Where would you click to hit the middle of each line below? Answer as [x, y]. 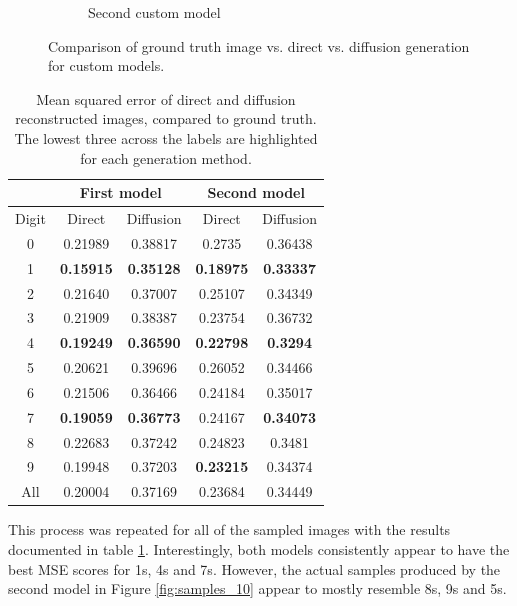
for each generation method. [166, 157]
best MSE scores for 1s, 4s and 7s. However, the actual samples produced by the [254, 568]
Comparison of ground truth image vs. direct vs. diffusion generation [259, 45]
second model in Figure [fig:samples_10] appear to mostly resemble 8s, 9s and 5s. [257, 588]
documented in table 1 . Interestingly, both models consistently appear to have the [259, 548]
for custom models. [106, 65]
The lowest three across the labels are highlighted [166, 137]
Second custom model [154, 12]
